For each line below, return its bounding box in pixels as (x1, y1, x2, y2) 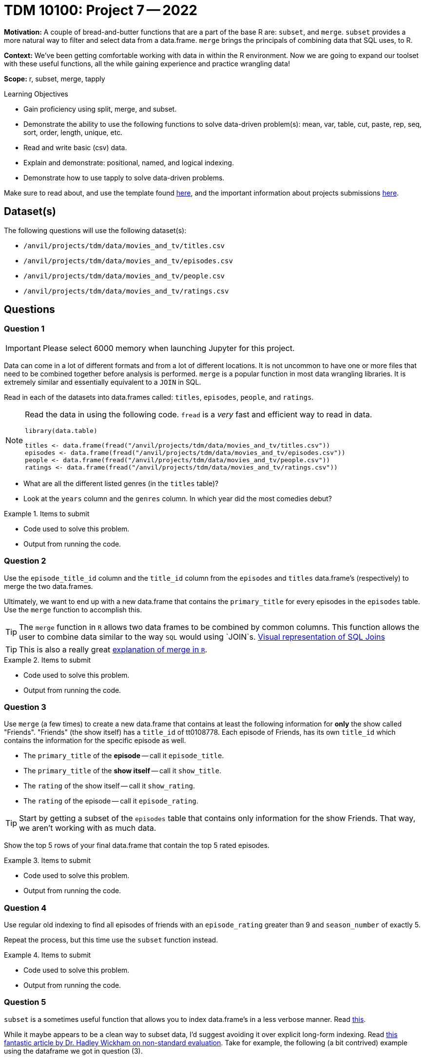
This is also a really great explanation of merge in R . (19, 644, 208, 654)
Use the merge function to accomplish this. (4, 605, 142, 614)
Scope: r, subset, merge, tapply (4, 74, 105, 83)
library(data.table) (25, 427, 97, 434)
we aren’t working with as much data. (19, 823, 156, 833)
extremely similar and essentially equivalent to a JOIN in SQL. (4, 377, 201, 386)
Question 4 (4, 902, 47, 913)
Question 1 (4, 324, 45, 334)
